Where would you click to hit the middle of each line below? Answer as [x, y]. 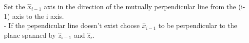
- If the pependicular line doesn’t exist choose [72, 25]
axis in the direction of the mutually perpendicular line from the [140, 6]
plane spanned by [30, 35]
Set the [15, 6]
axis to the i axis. [38, 16]
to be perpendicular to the [198, 25]
